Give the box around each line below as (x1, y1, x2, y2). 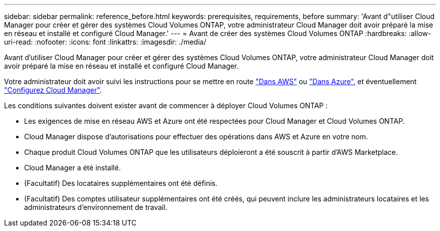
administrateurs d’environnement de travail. (24, 203, 168, 211)
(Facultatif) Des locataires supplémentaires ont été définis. (24, 179, 218, 187)
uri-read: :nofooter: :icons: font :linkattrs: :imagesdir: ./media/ (4, 38, 206, 46)
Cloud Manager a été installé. (24, 163, 121, 172)
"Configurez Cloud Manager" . (4, 86, 102, 94)
